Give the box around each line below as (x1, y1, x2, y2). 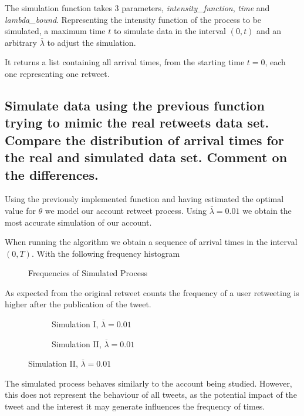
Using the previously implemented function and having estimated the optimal (5, 193, 284, 205)
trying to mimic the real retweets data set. (5, 113, 269, 132)
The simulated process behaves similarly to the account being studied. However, (5, 377, 292, 389)
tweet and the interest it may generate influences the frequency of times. (5, 400, 265, 412)
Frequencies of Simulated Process (28, 267, 147, 279)
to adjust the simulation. (47, 36, 136, 48)
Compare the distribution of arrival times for (5, 130, 284, 149)
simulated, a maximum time (5, 25, 106, 37)
